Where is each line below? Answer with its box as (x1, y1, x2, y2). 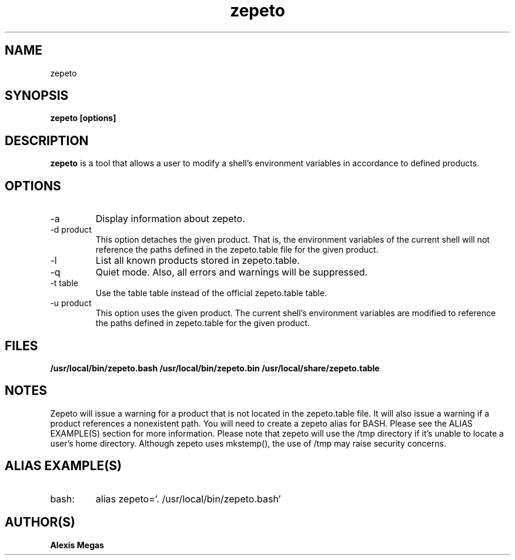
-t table (50, 278, 78, 289)
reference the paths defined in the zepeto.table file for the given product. (95, 244, 379, 255)
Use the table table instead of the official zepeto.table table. (95, 288, 327, 299)
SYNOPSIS (5, 88, 69, 103)
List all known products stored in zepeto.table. (95, 254, 300, 267)
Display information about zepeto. (95, 213, 245, 225)
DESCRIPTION (5, 133, 89, 148)
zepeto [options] (50, 113, 116, 123)
